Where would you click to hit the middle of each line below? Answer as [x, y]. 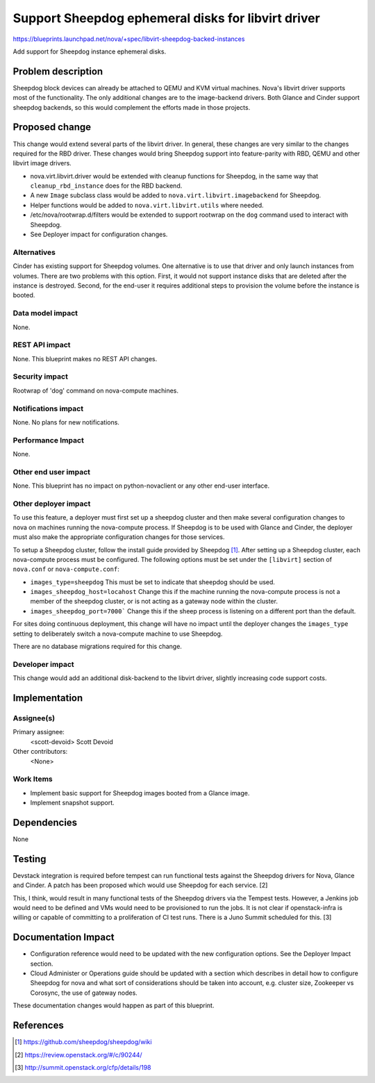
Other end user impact [51, 472]
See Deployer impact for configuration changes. [99, 234]
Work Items [33, 779]
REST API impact [42, 345]
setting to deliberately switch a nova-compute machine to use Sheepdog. [118, 634]
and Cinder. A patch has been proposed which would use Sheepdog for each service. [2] [140, 885]
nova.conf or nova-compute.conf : [66, 569]
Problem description [58, 71]
